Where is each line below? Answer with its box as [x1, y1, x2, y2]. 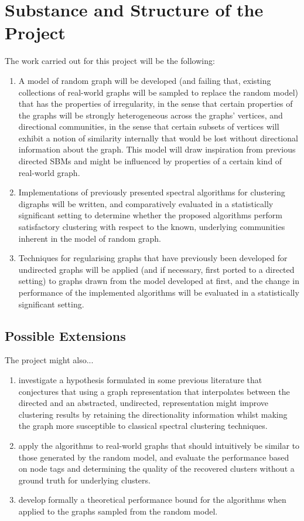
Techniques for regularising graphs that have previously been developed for [18, 252, 288, 264]
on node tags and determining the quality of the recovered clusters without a [18, 462, 295, 475]
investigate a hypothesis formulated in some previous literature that [18, 373, 262, 385]
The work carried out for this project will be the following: [5, 55, 215, 67]
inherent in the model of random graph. [18, 232, 162, 244]
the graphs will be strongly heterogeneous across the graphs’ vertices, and [18, 109, 283, 121]
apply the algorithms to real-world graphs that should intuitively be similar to [18, 439, 300, 451]
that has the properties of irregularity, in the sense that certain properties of [18, 97, 293, 110]
